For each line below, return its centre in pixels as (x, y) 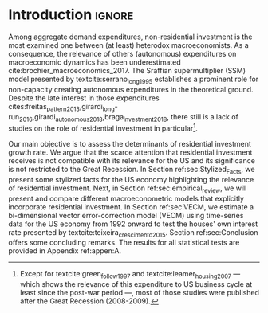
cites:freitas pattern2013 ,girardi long (62, 107)
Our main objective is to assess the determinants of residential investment (130, 143)
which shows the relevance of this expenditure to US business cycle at (136, 284)
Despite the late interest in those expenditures (84, 98)
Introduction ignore (71, 15)
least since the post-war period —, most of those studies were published (140, 293)
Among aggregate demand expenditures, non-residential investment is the (130, 37)
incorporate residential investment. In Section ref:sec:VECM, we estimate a (131, 207)
